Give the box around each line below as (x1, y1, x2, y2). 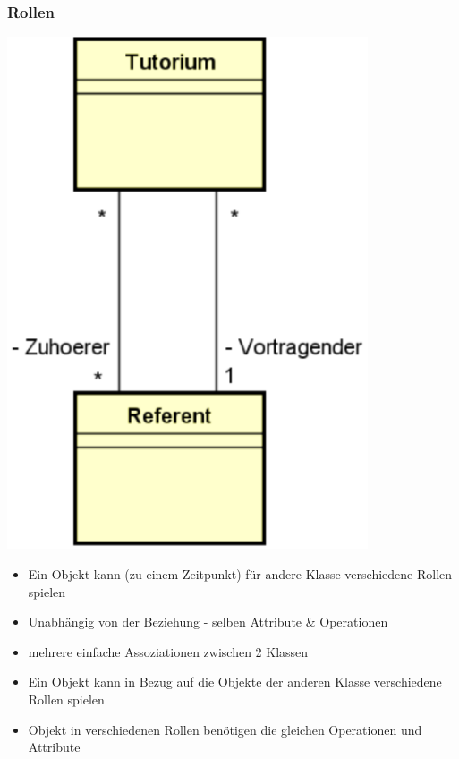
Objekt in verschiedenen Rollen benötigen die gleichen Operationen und (28, 720, 422, 738)
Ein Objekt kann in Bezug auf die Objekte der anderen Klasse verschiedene (28, 672, 442, 691)
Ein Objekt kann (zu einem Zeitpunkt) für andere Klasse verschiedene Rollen (28, 565, 453, 584)
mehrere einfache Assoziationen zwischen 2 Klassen (28, 642, 309, 661)
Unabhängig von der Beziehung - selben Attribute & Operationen (28, 612, 388, 631)
